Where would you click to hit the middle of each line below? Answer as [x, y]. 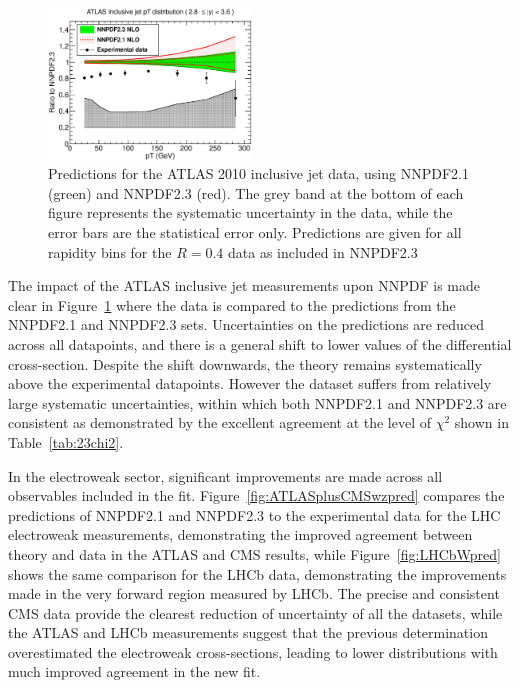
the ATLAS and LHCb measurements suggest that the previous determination [248, 632]
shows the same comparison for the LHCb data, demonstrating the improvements [257, 573]
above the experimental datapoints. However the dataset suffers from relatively [250, 383]
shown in [481, 422]
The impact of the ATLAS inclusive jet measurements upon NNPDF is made [244, 285]
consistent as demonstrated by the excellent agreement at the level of [220, 422]
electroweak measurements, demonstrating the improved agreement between [240, 534]
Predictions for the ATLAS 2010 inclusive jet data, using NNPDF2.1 [258, 173]
